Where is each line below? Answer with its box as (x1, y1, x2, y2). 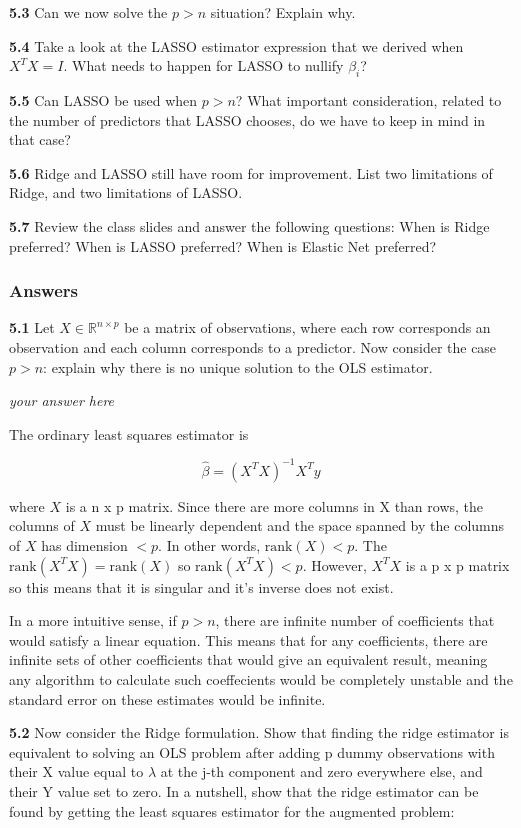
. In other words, (158, 535, 261, 556)
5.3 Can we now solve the (9, 2, 168, 22)
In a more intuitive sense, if (9, 610, 177, 631)
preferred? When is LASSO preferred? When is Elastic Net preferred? (9, 235, 437, 256)
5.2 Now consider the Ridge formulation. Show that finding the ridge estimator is (9, 722, 509, 743)
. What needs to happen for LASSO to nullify (63, 55, 344, 76)
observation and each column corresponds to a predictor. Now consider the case (9, 336, 497, 357)
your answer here (9, 390, 115, 411)
